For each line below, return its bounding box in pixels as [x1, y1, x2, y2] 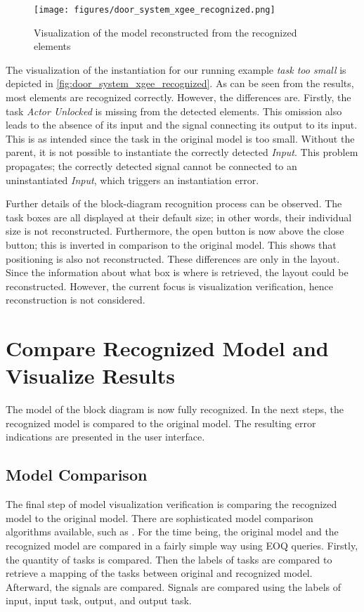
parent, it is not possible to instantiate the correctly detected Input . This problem [6, 145, 358, 159]
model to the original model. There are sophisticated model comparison [6, 510, 313, 525]
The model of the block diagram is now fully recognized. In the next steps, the [6, 402, 344, 417]
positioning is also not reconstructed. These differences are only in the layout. [6, 251, 340, 266]
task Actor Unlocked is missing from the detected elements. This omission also [6, 103, 342, 118]
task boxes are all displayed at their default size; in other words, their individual [6, 209, 352, 224]
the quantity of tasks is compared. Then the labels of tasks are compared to [6, 552, 332, 566]
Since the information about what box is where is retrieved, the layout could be [6, 265, 349, 280]
